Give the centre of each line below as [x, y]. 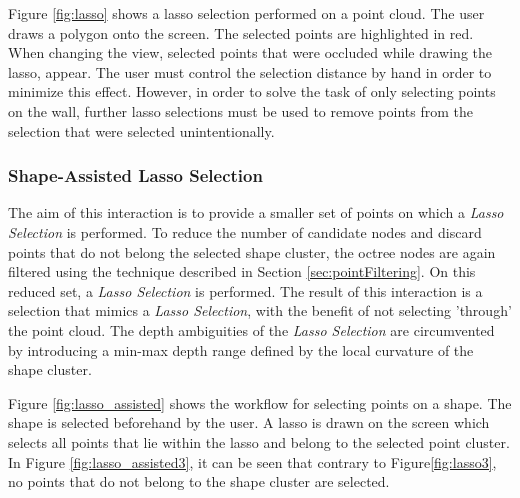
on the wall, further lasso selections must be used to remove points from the [240, 110]
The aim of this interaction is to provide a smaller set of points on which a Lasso [256, 212]
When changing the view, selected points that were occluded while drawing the [250, 52]
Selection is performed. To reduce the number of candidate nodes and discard [245, 231]
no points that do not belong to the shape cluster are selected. [199, 481]
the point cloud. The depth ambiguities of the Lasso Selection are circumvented [251, 329]
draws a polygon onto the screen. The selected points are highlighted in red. [241, 32]
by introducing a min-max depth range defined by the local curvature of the [241, 349]
